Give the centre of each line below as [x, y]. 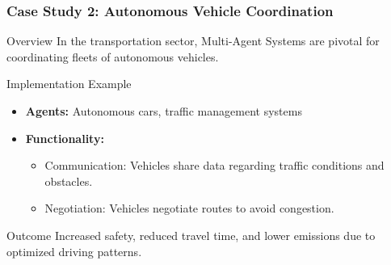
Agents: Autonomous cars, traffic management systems [164, 111]
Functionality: [65, 138]
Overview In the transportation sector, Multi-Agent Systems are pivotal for [193, 41]
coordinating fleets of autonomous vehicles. [113, 56]
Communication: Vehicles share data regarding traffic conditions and [214, 165]
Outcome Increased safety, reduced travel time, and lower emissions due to [191, 235]
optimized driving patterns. [74, 251]
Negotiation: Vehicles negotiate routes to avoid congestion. [189, 208]
